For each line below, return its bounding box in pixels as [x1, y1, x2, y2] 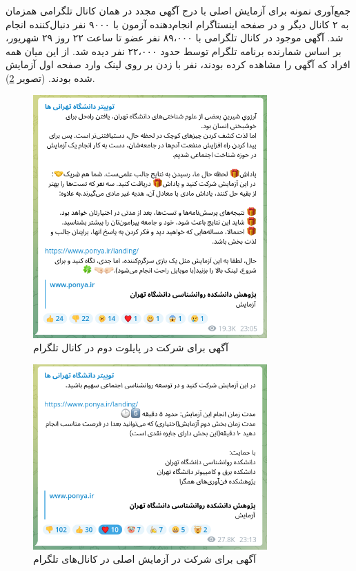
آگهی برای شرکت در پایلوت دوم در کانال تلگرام [33, 340, 228, 355]
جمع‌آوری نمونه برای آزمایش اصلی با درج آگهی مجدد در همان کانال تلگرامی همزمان [6, 3, 351, 17]
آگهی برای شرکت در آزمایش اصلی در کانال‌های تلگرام [33, 552, 256, 566]
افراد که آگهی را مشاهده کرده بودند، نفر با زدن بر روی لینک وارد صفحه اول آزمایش [6, 57, 350, 72]
